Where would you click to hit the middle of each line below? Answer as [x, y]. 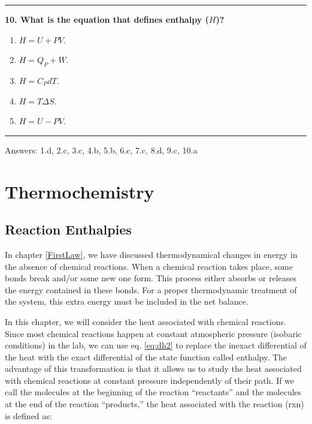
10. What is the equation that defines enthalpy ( [107, 19]
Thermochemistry [80, 191]
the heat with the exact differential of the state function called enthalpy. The [146, 357]
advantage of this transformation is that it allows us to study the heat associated [153, 369]
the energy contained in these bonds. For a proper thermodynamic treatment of [151, 289]
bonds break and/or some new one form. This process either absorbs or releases [151, 278]
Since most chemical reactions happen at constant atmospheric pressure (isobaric [153, 333]
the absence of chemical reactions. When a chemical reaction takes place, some [149, 266]
